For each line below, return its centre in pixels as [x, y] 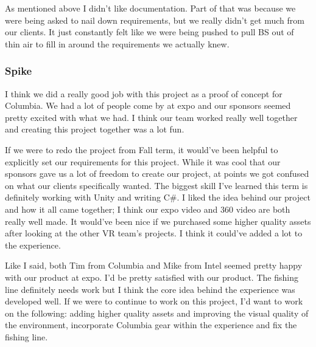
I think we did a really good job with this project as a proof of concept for [144, 93]
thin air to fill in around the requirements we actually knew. [117, 43]
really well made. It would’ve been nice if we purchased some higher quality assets [158, 221]
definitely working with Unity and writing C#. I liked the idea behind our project [158, 197]
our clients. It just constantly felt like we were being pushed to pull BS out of [149, 32]
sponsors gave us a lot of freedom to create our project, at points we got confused [157, 173]
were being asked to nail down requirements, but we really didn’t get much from [155, 20]
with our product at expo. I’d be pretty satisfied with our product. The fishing [152, 277]
